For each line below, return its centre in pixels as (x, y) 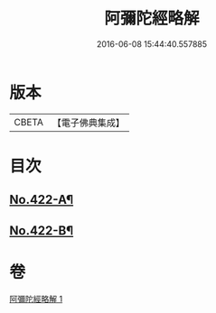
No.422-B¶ (42, 230)
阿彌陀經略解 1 (36, 299)
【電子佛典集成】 (88, 123)
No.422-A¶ (42, 200)
